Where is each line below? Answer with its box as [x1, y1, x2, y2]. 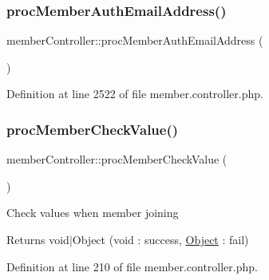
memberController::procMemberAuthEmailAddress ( [6, 32, 263, 49]
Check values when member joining [6, 204, 179, 221]
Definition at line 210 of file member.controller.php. [6, 258, 258, 274]
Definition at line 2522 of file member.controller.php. [6, 85, 263, 102]
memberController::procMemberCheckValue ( [6, 151, 227, 168]
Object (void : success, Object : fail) [72, 231, 249, 247]
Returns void [6, 231, 69, 247]
